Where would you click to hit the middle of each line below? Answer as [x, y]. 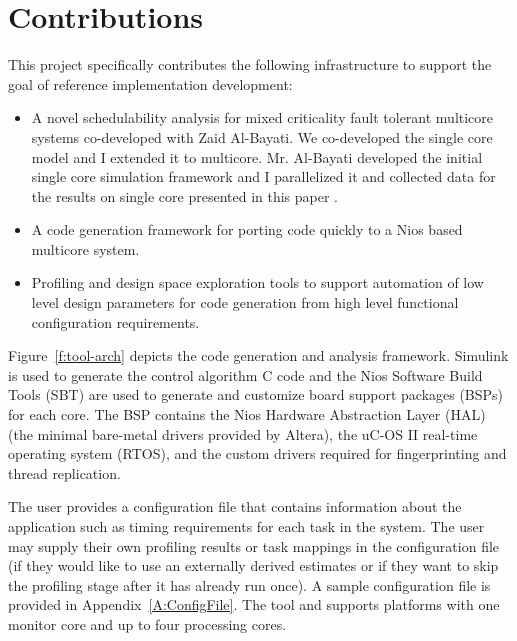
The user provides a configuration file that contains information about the [235, 506]
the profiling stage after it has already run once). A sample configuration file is [249, 584]
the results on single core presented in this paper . [185, 195]
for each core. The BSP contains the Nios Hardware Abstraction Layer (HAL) [247, 414]
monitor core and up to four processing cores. [147, 623]
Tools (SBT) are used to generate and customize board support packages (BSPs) [256, 394]
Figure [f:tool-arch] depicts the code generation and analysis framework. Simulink [258, 355]
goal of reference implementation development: [150, 83]
